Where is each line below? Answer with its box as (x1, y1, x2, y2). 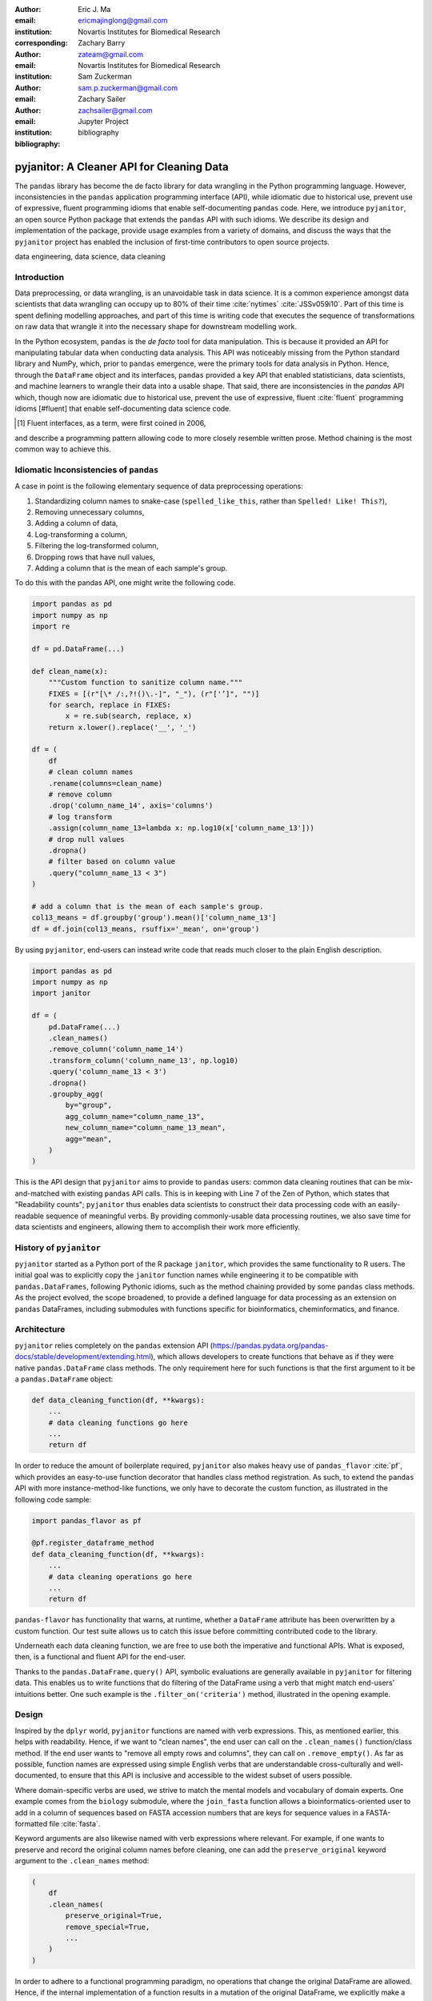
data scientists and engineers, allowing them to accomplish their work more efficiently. (14, 1221, 301, 1232)
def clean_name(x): (31, 667, 108, 676)
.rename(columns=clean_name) (48, 779, 163, 788)
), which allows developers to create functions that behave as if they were (150, 1352, 394, 1361)
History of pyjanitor (14, 1241, 102, 1253)
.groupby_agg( (48, 1089, 104, 1098)
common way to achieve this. (14, 444, 112, 454)
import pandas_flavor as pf (31, 1516, 142, 1525)
